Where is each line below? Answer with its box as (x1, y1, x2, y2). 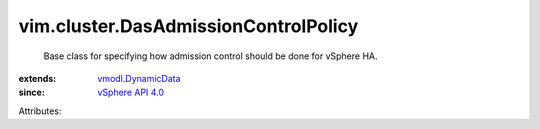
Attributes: (18, 105, 62, 117)
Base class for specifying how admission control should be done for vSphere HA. (43, 50, 379, 62)
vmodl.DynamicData (97, 72, 181, 84)
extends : (18, 72, 57, 84)
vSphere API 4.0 (97, 86, 165, 99)
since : (18, 86, 45, 99)
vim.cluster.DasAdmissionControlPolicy (18, 15, 359, 37)
